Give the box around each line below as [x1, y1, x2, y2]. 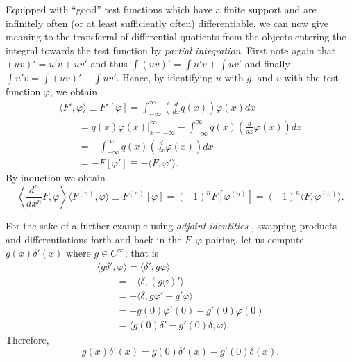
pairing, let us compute [205, 232, 304, 246]
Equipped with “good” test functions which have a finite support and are [6, 2, 317, 16]
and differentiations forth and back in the [6, 232, 182, 246]
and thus [90, 56, 128, 71]
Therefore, [6, 332, 49, 347]
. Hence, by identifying [116, 70, 213, 85]
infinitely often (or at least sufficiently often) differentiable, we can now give [6, 15, 328, 30]
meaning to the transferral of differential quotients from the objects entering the [6, 29, 346, 44]
